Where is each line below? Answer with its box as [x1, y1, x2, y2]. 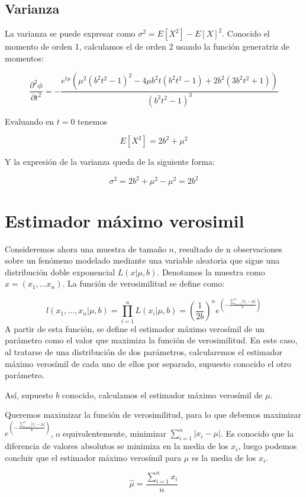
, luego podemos [238, 440, 297, 452]
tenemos [78, 115, 107, 127]
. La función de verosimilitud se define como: [62, 277, 225, 290]
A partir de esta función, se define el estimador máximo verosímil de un [5, 322, 265, 334]
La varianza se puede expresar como [5, 27, 136, 40]
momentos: [5, 51, 44, 64]
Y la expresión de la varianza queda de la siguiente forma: [5, 155, 215, 168]
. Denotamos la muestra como [157, 265, 265, 278]
